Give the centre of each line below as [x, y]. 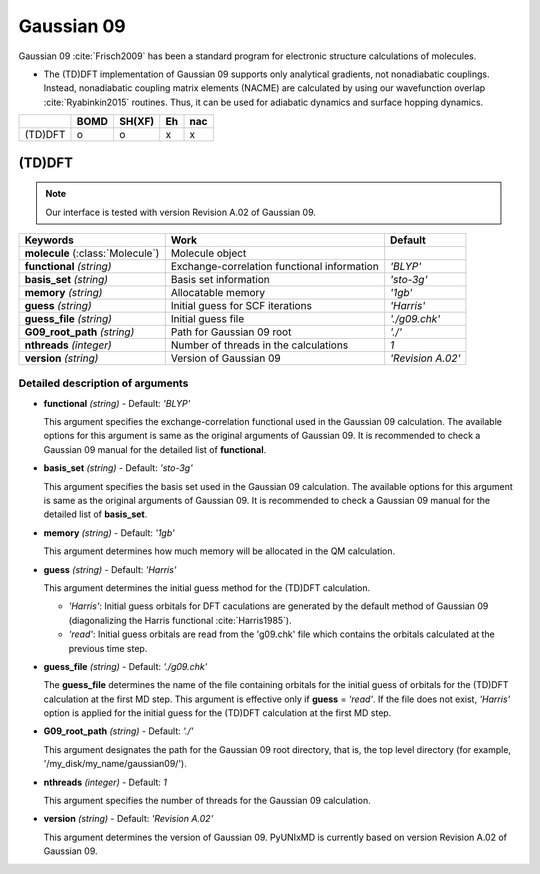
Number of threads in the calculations [259, 345]
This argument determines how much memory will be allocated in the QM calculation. [219, 551]
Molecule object [208, 253]
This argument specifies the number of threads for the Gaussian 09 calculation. [207, 801]
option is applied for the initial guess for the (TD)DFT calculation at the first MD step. [217, 713]
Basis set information [220, 279]
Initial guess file [207, 318]
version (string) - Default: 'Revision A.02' [128, 819]
